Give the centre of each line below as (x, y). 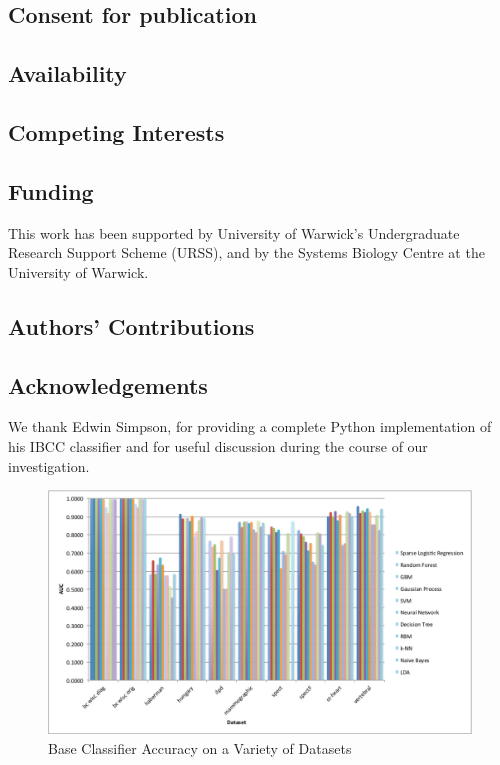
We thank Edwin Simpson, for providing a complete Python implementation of (250, 426)
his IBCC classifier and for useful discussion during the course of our (218, 445)
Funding (51, 190)
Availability (67, 73)
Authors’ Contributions (131, 325)
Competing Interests (116, 131)
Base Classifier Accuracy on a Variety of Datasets (200, 747)
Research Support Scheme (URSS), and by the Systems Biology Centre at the (246, 252)
